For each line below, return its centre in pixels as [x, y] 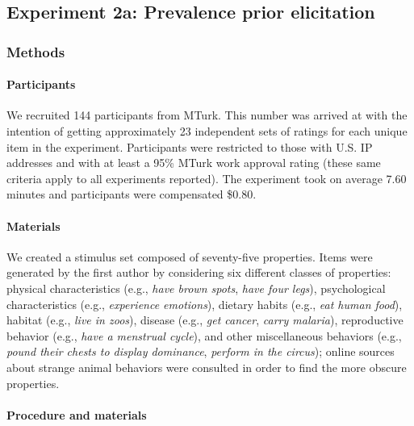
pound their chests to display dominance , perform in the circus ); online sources [201, 351]
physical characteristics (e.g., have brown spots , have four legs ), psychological [196, 288]
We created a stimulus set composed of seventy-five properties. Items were [190, 256]
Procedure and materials [77, 414]
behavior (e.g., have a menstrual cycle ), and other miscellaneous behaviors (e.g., [204, 335]
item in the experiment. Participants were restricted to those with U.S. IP [190, 146]
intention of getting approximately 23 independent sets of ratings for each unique [207, 131]
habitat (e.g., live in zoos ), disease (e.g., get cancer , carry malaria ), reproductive [205, 320]
